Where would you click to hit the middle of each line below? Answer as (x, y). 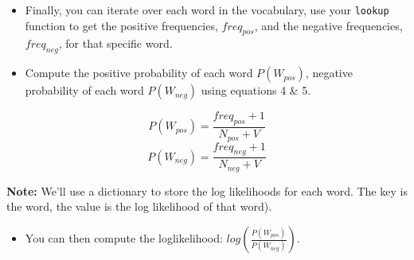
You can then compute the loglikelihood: (124, 238)
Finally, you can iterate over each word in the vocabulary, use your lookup (207, 10)
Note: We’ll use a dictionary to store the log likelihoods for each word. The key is (207, 190)
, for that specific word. (115, 43)
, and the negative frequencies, (328, 25)
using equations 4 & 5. (256, 90)
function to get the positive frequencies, (121, 25)
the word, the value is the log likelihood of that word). (139, 206)
